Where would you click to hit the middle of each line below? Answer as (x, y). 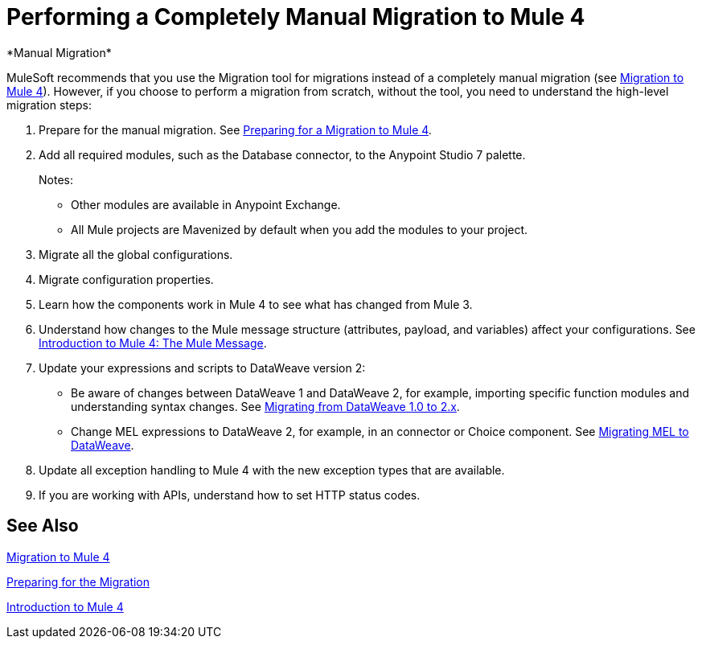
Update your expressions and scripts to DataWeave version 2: (202, 368)
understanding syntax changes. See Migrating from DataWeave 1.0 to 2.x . (265, 406)
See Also (43, 526)
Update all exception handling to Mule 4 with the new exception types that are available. (272, 470)
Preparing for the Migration (78, 581)
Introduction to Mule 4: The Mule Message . (153, 343)
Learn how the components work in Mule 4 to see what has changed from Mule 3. (256, 304)
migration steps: (49, 105)
